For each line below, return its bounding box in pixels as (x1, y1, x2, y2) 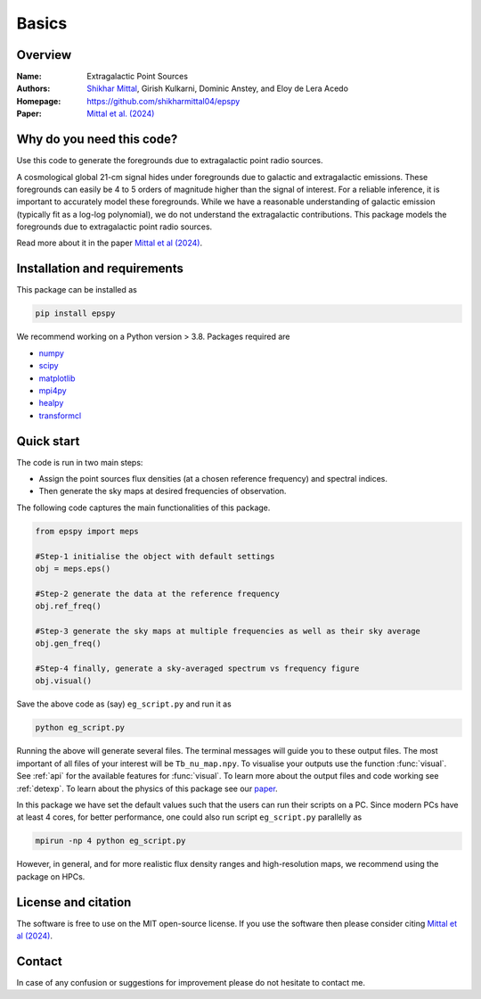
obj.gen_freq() (35, 639, 102, 648)
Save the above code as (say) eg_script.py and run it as (16, 698, 232, 709)
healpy (38, 398, 64, 409)
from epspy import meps (35, 526, 140, 536)
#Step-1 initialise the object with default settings (35, 551, 275, 561)
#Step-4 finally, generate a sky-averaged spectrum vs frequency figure (35, 664, 360, 673)
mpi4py (38, 384, 67, 396)
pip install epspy (35, 309, 116, 318)
